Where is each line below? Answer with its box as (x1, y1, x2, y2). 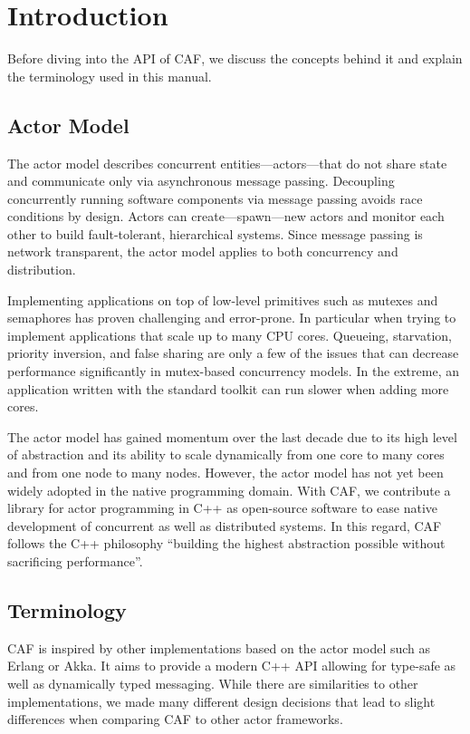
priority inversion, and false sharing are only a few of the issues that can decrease (7, 343, 459, 362)
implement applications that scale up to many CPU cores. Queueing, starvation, (7, 325, 452, 344)
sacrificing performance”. (7, 551, 143, 570)
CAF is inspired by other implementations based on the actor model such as (7, 638, 431, 657)
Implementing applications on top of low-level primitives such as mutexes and (7, 290, 438, 309)
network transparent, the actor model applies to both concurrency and (7, 242, 398, 261)
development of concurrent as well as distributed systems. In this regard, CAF (7, 516, 442, 535)
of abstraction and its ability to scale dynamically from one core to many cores (7, 445, 445, 464)
